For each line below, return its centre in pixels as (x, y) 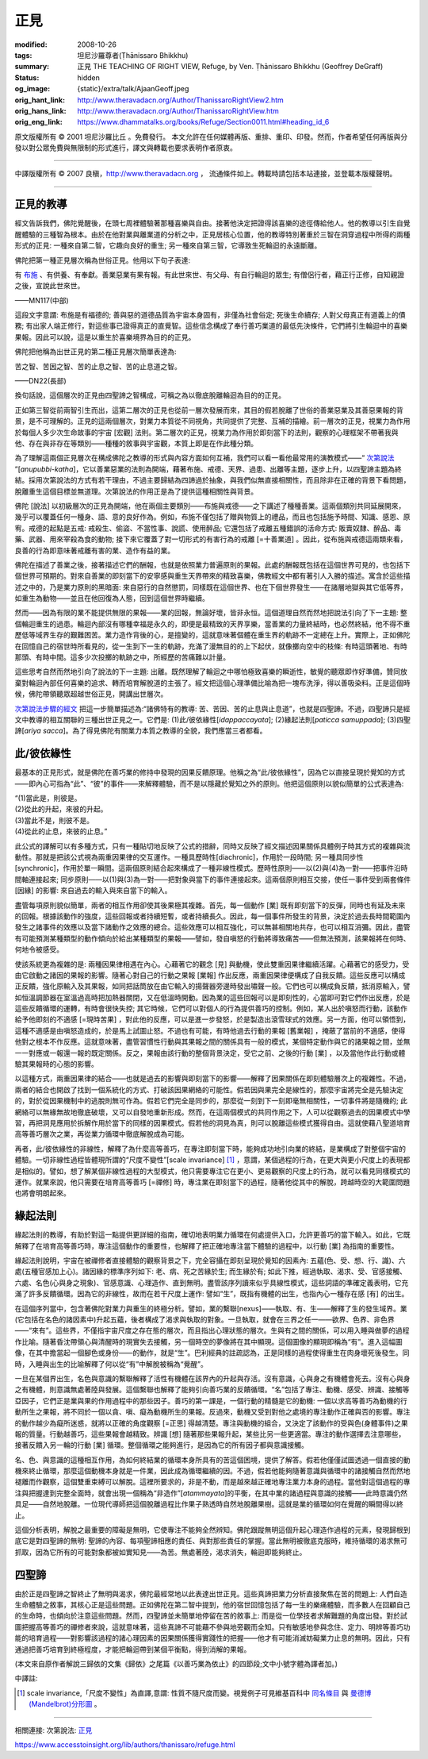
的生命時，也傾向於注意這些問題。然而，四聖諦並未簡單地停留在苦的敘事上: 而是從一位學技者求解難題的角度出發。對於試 (211, 1616)
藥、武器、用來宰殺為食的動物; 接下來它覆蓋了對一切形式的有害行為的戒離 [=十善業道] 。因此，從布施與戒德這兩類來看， (211, 539)
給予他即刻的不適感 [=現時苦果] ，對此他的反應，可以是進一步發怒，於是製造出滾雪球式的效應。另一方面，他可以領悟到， (212, 1019)
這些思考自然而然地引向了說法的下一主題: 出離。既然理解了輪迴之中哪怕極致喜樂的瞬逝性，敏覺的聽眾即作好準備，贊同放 (211, 672)
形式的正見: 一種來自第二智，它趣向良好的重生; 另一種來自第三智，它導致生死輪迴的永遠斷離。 (168, 245)
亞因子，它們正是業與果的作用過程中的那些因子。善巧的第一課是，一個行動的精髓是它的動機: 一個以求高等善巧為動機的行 (211, 1400)
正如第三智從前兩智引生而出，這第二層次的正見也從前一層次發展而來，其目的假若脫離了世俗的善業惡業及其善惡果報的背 (209, 410)
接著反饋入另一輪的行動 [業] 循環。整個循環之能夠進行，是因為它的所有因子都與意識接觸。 (162, 1445)
